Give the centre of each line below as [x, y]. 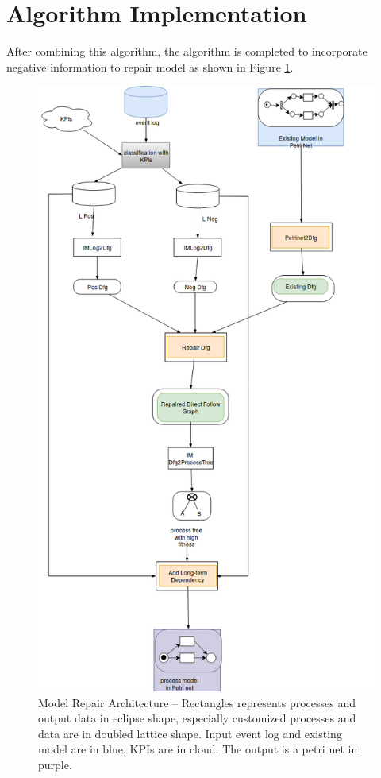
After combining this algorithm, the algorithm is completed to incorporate [187, 51]
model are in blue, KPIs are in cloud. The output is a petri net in [198, 749]
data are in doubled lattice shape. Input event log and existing [190, 733]
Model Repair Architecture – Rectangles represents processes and [197, 702]
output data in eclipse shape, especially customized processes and [197, 718]
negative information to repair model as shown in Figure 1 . [150, 66]
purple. [55, 764]
